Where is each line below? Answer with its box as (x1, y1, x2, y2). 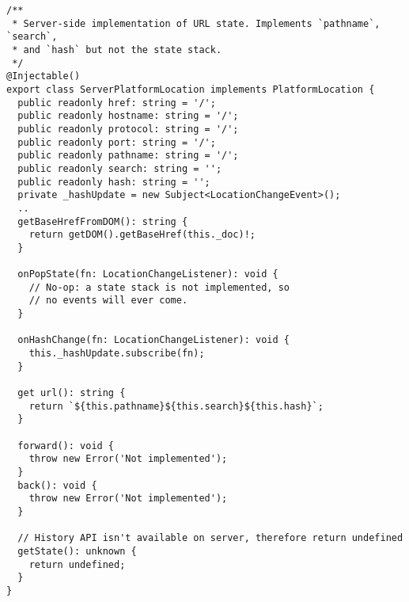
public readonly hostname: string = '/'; (17, 110, 239, 122)
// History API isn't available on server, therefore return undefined (17, 532, 403, 544)
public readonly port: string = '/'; (17, 136, 216, 148)
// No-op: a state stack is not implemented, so (28, 281, 290, 293)
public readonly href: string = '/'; (17, 97, 216, 109)
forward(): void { (17, 440, 115, 451)
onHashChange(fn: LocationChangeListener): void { (17, 334, 290, 346)
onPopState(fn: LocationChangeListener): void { (17, 269, 278, 280)
